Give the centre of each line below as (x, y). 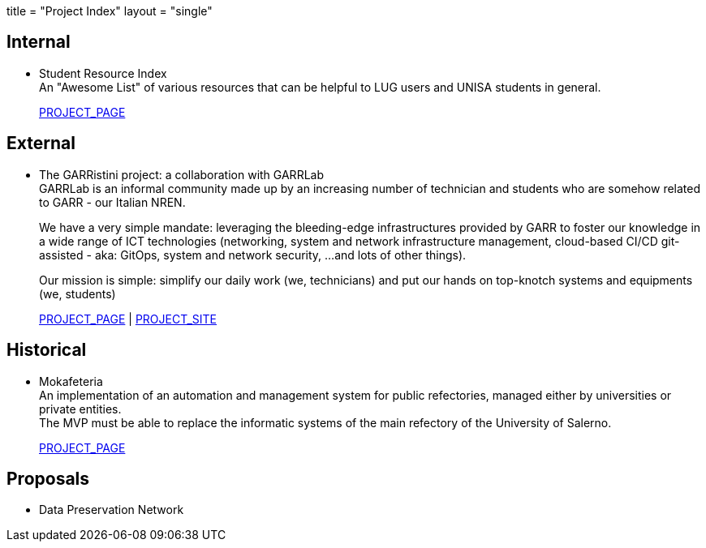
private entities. (80, 409)
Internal (39, 42)
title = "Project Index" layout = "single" (110, 11)
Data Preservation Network (112, 510)
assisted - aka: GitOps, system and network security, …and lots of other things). (253, 255)
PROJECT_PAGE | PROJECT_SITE (128, 319)
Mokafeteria (71, 381)
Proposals (48, 478)
